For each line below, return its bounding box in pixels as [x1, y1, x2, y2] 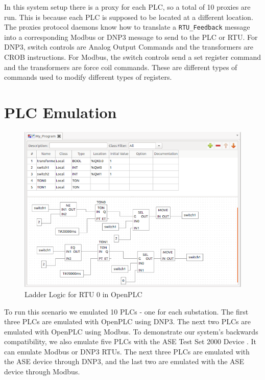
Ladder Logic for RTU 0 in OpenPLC [25, 288, 142, 299]
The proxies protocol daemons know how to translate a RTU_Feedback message [4, 21, 250, 32]
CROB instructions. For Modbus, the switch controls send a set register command [4, 52, 261, 62]
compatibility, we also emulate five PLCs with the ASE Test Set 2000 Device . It [4, 336, 257, 347]
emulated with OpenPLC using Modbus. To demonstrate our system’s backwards [4, 326, 258, 337]
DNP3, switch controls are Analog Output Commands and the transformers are [4, 41, 253, 52]
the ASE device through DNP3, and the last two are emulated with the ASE [4, 356, 244, 367]
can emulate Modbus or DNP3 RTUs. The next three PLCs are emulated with [4, 346, 250, 356]
